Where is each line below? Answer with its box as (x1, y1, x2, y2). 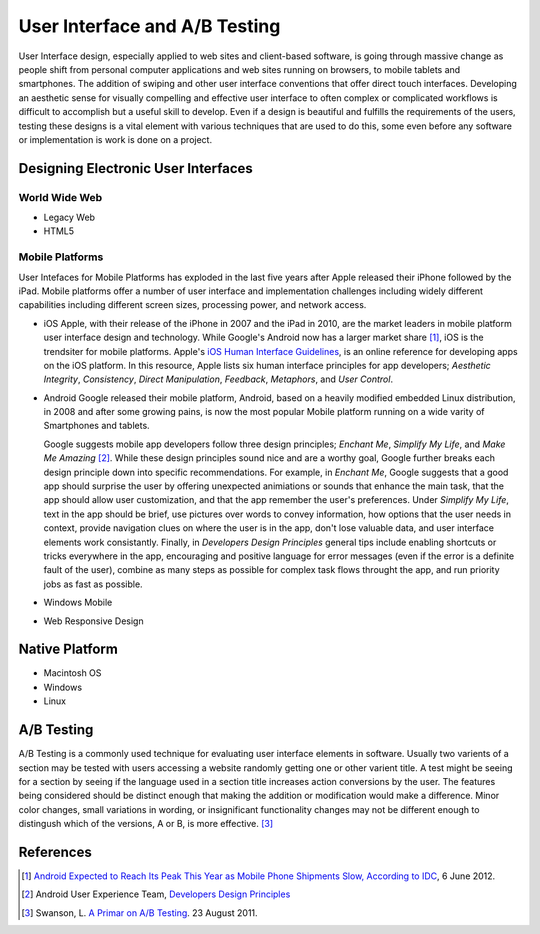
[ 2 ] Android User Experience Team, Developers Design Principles (21, 888, 291, 900)
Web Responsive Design (43, 615, 144, 627)
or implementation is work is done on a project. (18, 133, 213, 145)
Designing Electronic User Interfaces (18, 160, 254, 177)
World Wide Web (18, 190, 103, 204)
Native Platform (18, 641, 119, 658)
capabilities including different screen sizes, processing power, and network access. (18, 299, 367, 311)
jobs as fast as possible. (43, 578, 144, 590)
